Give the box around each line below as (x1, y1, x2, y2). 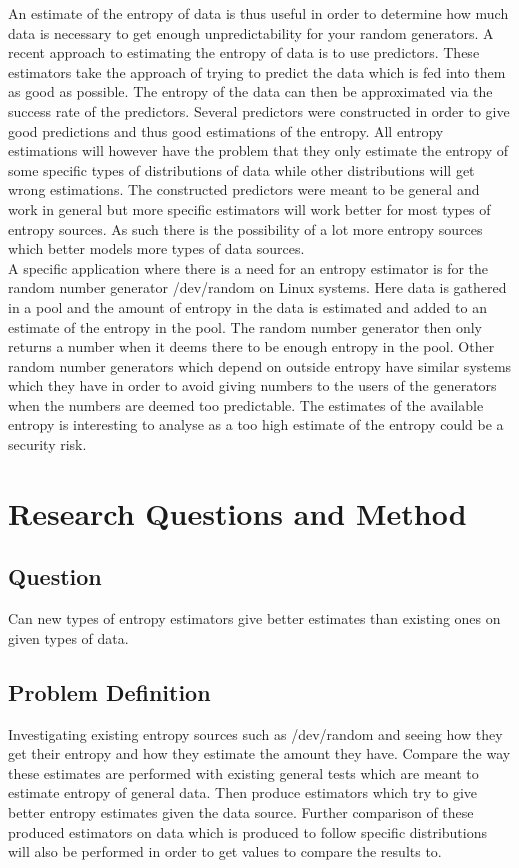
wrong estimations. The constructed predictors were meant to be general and (8, 179, 480, 200)
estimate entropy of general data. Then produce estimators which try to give (8, 782, 478, 803)
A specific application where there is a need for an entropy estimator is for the (8, 257, 489, 278)
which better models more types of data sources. (8, 238, 305, 259)
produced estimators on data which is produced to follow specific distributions (8, 821, 487, 842)
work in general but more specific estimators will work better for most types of (8, 198, 491, 219)
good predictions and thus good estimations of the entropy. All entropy (8, 120, 444, 141)
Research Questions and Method (8, 492, 467, 533)
